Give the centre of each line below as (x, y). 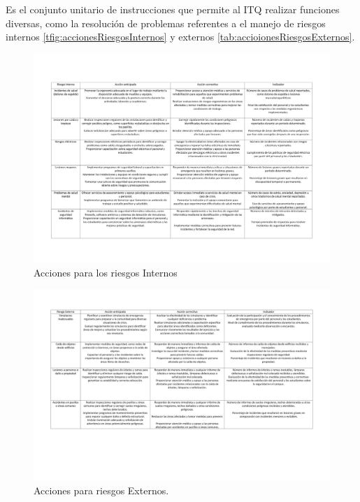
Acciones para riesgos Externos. (101, 490)
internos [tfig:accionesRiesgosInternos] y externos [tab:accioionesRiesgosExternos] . (180, 37)
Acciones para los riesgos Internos (106, 272)
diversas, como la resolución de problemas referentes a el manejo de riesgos (166, 23)
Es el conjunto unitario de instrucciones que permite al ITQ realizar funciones (173, 9)
